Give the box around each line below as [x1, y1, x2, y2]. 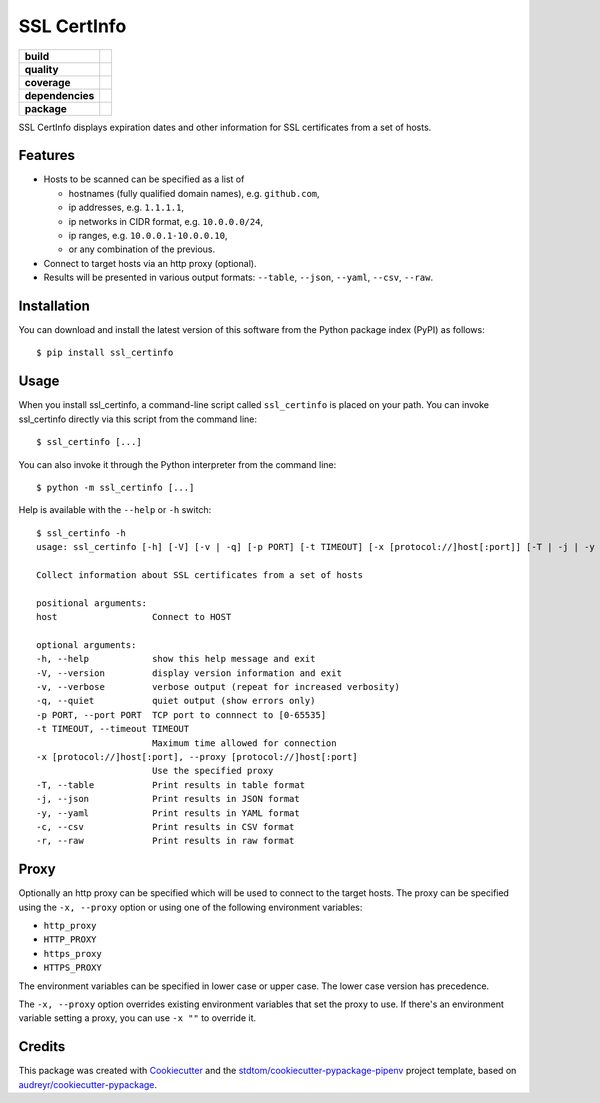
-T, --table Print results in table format [36, 779, 305, 790]
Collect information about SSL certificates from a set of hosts [36, 569, 364, 580]
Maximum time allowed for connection [151, 737, 337, 749]
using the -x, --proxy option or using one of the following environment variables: [18, 901, 363, 913]
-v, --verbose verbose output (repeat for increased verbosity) [36, 681, 400, 693]
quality [24, 62, 59, 76]
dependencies [24, 88, 95, 102]
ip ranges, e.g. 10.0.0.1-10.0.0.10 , [68, 230, 228, 242]
